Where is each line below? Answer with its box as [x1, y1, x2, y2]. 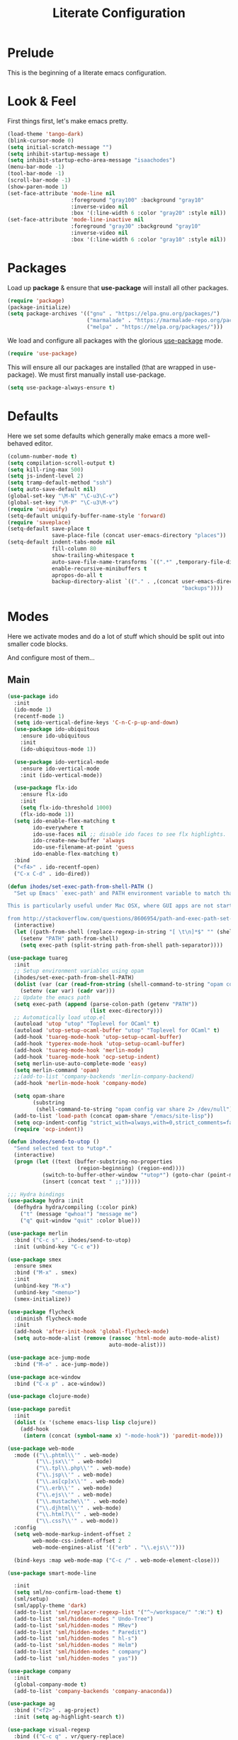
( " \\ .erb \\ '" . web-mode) [35, 1485, 113, 1492]
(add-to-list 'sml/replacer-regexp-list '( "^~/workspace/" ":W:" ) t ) [13, 1609, 223, 1616]
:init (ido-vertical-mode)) [20, 771, 103, 778]
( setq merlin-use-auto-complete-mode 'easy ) [13, 1059, 147, 1067]
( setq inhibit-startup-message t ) [7, 150, 110, 158]
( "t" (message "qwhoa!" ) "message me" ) [20, 1211, 138, 1218]
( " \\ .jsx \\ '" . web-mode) [35, 1458, 113, 1465]
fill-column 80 [52, 545, 97, 552]
